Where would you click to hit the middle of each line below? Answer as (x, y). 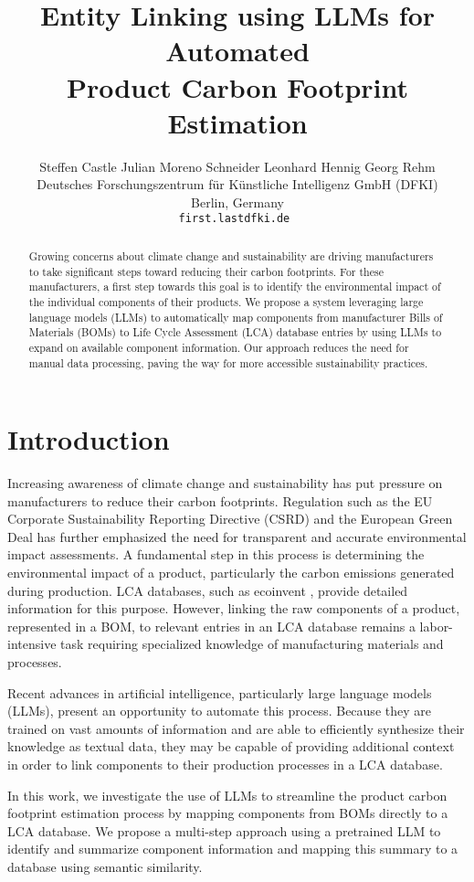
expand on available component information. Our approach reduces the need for (219, 347)
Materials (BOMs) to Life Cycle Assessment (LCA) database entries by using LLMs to (235, 332)
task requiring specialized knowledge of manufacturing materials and (252, 644)
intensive (32, 644)
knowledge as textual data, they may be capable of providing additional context (231, 746)
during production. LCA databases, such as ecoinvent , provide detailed (208, 590)
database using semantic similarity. (105, 866)
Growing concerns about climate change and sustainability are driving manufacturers (231, 255)
